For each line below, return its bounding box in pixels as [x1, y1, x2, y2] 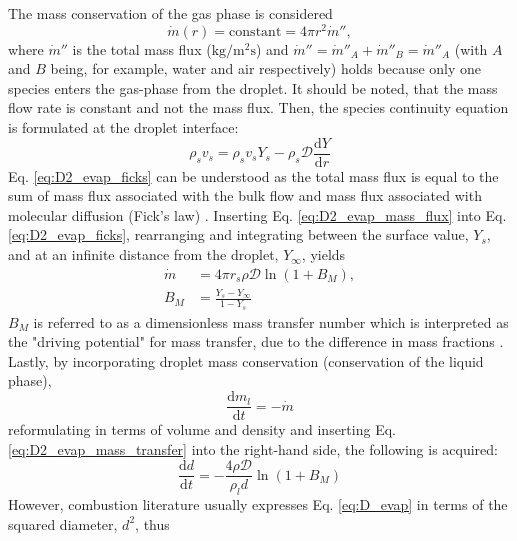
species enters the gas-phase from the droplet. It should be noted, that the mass [8, 77, 498, 98]
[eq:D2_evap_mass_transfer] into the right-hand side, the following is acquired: [8, 438, 498, 459]
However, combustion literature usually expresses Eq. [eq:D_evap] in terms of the [8, 494, 508, 515]
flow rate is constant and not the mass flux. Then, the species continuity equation [8, 97, 509, 118]
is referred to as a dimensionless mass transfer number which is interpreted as [33, 311, 509, 332]
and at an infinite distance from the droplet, [8, 244, 279, 265]
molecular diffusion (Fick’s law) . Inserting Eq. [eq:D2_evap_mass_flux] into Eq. [8, 204, 507, 225]
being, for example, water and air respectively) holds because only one [50, 58, 482, 79]
